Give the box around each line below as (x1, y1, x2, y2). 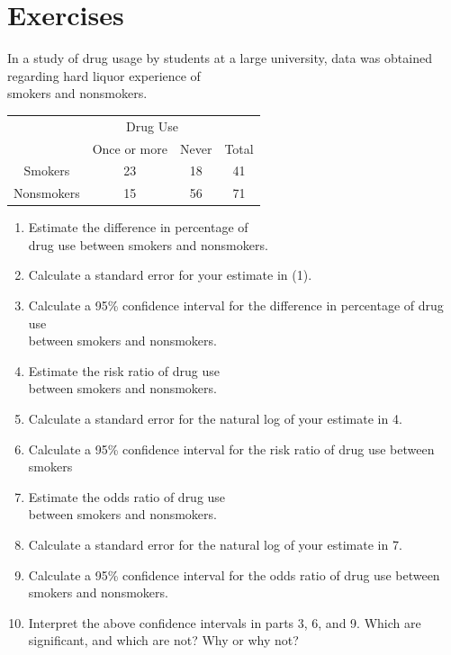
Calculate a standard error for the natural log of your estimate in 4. (28, 409, 402, 428)
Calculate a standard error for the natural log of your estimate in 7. (28, 535, 402, 553)
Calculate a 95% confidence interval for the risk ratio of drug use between (28, 439, 435, 458)
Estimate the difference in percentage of (28, 218, 248, 237)
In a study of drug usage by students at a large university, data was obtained (7, 49, 432, 67)
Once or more (92, 139, 167, 157)
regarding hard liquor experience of (7, 66, 201, 85)
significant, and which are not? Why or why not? (28, 631, 299, 650)
